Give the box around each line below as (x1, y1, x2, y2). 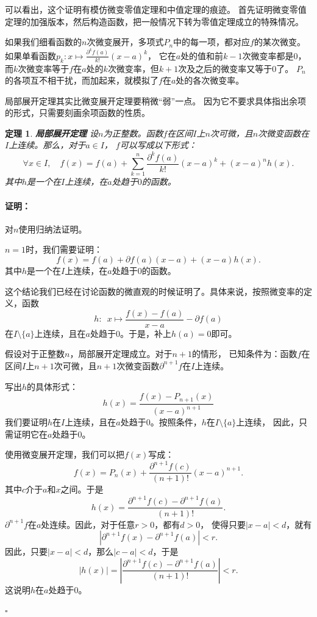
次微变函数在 (258, 126, 310, 139)
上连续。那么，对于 (9, 139, 86, 151)
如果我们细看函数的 (5, 35, 82, 48)
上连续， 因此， (236, 416, 299, 428)
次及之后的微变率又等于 (178, 62, 272, 74)
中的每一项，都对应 (173, 35, 251, 48)
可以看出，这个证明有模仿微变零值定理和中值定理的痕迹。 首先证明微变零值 (5, 3, 307, 15)
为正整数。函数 (103, 126, 163, 139)
